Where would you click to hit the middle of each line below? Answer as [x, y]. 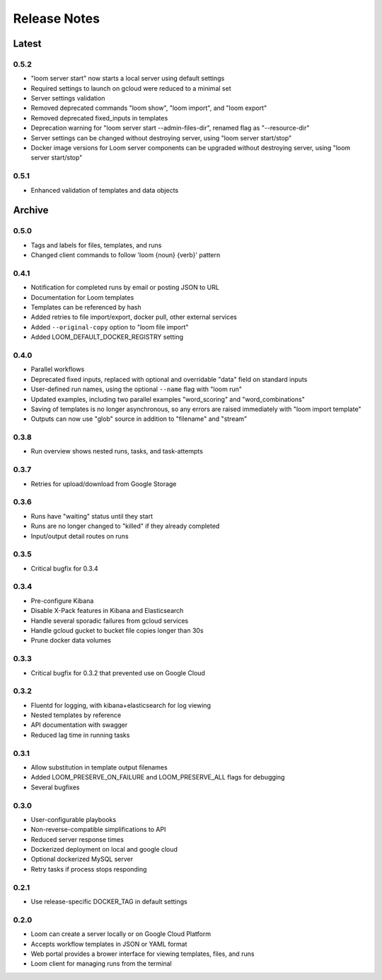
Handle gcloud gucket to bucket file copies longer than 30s [117, 630]
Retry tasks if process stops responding [89, 869]
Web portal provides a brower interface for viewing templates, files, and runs [143, 954]
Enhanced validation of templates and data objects [105, 190]
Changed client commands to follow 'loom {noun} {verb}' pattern [126, 255]
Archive [31, 210]
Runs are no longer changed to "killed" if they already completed [125, 526]
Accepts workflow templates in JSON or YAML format [109, 944]
